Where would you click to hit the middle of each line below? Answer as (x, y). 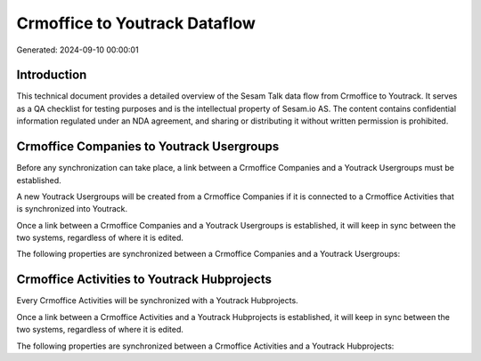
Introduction (52, 75)
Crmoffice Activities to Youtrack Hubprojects (144, 280)
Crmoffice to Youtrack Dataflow (136, 23)
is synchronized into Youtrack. (72, 209)
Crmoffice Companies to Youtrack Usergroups (148, 147)
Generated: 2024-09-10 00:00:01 (77, 50)
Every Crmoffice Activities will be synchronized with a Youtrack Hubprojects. (157, 301)
